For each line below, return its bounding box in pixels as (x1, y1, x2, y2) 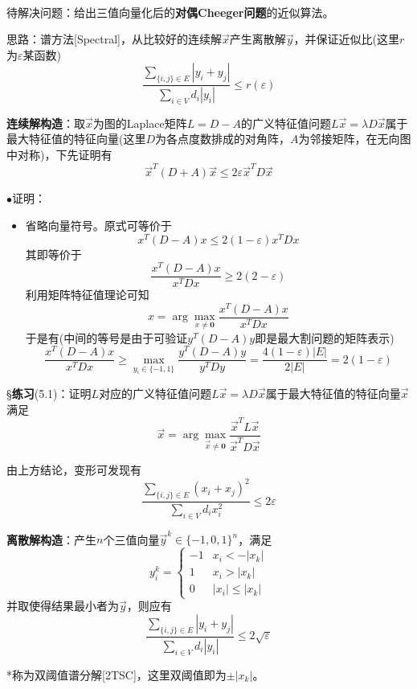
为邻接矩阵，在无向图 (298, 130, 411, 147)
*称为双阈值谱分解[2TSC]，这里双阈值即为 (6, 666, 227, 683)
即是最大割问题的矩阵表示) (255, 329, 395, 346)
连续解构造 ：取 (6, 114, 85, 131)
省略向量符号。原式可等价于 (25, 216, 172, 233)
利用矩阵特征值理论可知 (25, 286, 149, 303)
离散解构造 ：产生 (6, 531, 96, 548)
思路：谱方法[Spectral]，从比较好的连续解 (6, 31, 223, 47)
